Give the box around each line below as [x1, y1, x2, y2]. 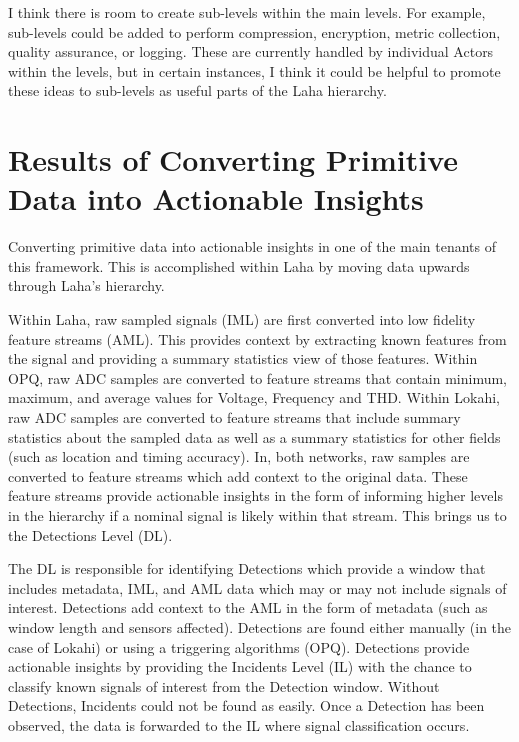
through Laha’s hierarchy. [8, 275, 165, 296]
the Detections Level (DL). [8, 524, 173, 545]
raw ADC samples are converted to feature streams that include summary [8, 407, 461, 428]
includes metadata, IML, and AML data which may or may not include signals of [8, 577, 507, 598]
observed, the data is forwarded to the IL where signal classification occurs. [8, 714, 470, 735]
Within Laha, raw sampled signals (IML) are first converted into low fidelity [8, 309, 476, 330]
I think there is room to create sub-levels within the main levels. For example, [8, 2, 486, 22]
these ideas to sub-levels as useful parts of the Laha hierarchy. [8, 80, 387, 101]
